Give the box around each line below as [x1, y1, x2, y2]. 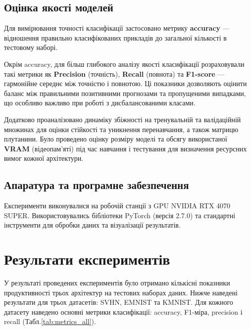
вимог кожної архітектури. [4, 153, 84, 163]
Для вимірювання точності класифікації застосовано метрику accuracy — [4, 23, 230, 33]
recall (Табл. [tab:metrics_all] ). [4, 316, 96, 327]
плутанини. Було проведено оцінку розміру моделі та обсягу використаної [4, 134, 227, 144]
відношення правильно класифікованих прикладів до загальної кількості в [4, 32, 227, 43]
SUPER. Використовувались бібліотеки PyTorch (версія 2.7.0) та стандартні [4, 210, 236, 220]
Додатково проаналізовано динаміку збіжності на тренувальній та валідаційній [4, 114, 241, 124]
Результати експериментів [4, 249, 170, 269]
